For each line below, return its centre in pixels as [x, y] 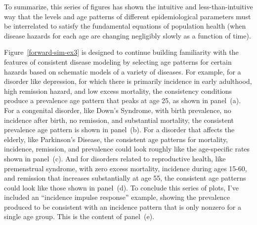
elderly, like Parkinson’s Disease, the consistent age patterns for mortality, [116, 139]
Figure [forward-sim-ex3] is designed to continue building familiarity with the [121, 52]
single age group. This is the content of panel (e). [79, 216]
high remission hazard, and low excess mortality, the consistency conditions [118, 91]
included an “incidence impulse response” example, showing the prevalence [117, 197]
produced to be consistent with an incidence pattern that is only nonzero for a [123, 206]
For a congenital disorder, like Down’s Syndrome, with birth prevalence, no [118, 110]
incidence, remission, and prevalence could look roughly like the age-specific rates [127, 149]
